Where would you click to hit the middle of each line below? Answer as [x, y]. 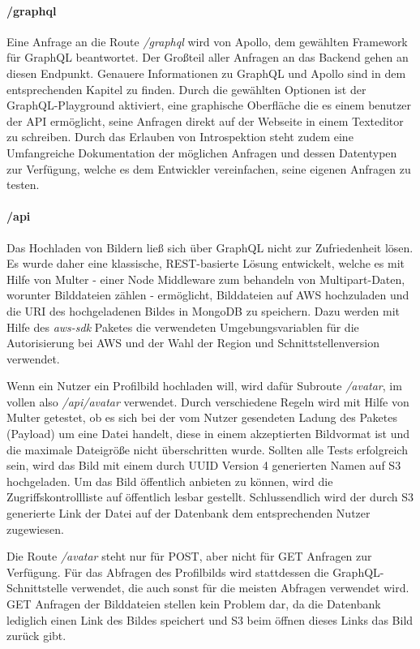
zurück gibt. [36, 636]
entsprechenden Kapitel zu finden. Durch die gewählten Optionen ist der [186, 89]
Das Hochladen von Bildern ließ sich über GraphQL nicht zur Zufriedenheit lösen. [210, 247]
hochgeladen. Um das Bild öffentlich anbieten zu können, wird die [170, 481]
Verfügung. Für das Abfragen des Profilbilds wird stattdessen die [168, 572]
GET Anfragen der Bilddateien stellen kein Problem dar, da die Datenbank [194, 604]
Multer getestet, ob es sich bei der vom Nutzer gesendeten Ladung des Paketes [202, 417]
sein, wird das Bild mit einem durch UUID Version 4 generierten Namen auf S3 [204, 465]
